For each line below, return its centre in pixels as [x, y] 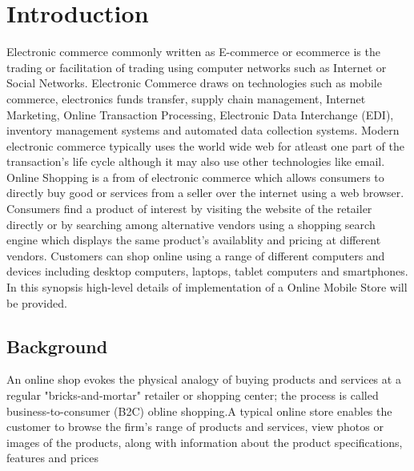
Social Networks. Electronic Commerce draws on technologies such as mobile [194, 83]
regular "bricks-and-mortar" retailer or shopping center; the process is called [193, 395]
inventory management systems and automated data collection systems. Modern [203, 130]
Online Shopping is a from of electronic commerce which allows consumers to [195, 177]
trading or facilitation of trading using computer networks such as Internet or [197, 67]
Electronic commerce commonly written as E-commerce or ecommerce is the [193, 52]
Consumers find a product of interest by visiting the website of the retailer [189, 209]
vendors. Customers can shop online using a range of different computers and [196, 255]
